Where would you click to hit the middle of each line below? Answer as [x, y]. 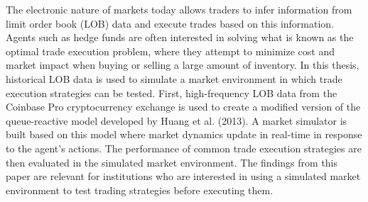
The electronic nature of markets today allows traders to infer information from [179, 9]
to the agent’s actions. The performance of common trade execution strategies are [184, 148]
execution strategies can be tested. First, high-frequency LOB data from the [172, 92]
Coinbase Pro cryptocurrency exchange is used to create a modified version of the [183, 107]
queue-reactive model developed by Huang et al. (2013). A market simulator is [177, 120]
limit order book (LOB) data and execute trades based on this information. [170, 23]
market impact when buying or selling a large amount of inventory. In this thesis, [183, 65]
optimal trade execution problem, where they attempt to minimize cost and [170, 51]
